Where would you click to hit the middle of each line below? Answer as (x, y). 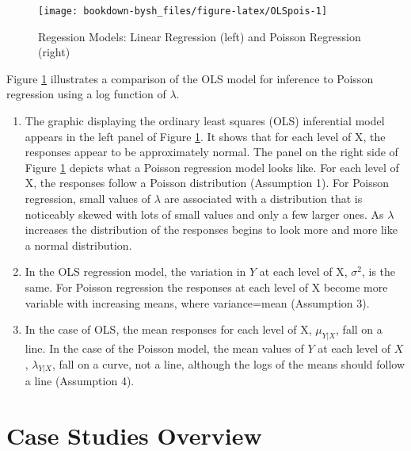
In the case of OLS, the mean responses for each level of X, (168, 329)
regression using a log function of (86, 94)
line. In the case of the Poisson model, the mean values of (164, 348)
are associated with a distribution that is (263, 198)
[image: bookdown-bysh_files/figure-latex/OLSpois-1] (183, 11)
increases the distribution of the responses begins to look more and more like (211, 229)
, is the (379, 271)
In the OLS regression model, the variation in (135, 271)
